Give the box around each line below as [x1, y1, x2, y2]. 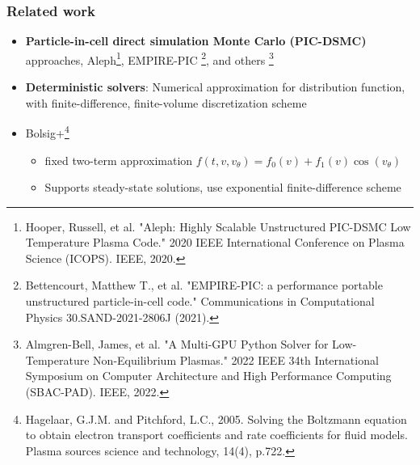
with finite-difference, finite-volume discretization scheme [25, 94, 307, 111]
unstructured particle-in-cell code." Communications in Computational [25, 293, 375, 310]
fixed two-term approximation [44, 151, 193, 168]
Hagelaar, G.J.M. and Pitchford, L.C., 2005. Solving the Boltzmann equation [25, 410, 407, 427]
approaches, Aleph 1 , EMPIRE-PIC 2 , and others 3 [25, 49, 274, 68]
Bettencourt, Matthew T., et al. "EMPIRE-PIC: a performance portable [25, 277, 383, 294]
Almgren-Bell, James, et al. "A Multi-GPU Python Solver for [25, 336, 329, 353]
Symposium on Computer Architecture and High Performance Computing [25, 367, 392, 384]
